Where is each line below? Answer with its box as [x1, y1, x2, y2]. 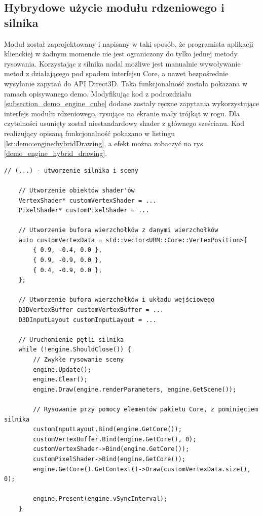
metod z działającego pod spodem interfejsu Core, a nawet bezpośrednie [4, 68, 229, 79]
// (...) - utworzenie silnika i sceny [4, 167, 138, 174]
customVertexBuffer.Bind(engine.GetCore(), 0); [33, 435, 197, 443]
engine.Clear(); [33, 376, 88, 383]
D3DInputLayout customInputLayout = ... [18, 316, 157, 324]
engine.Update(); [33, 366, 91, 373]
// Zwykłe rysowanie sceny [33, 356, 124, 363]
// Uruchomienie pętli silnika [18, 336, 124, 343]
